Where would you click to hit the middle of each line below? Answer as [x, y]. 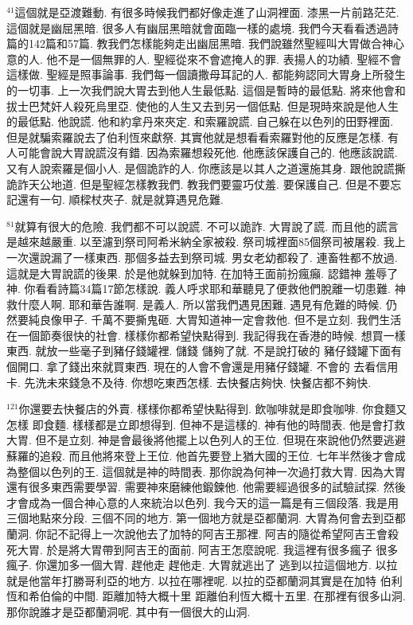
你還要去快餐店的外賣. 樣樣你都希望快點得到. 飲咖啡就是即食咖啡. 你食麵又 [213, 409]
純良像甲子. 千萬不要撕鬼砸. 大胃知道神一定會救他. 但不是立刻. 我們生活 [215, 320]
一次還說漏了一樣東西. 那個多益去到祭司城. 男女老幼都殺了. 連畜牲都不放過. [202, 257]
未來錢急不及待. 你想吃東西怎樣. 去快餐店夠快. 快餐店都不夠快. [209, 382]
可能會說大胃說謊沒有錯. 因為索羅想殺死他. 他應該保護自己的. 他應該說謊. [207, 152]
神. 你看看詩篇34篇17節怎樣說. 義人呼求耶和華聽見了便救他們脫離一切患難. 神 [206, 289]
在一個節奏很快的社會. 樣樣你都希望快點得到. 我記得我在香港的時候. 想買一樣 [206, 335]
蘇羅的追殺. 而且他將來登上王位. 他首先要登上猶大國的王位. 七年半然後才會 [201, 456]
